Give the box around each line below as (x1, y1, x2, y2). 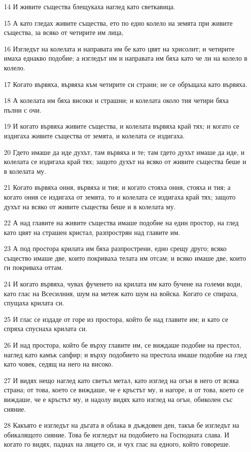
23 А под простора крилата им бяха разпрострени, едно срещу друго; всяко (4, 243, 227, 253)
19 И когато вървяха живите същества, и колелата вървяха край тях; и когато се (4, 121, 239, 131)
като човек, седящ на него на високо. (4, 359, 113, 369)
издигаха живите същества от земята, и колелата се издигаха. (4, 130, 185, 140)
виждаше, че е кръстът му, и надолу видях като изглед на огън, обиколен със (4, 394, 233, 404)
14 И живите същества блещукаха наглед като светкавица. (4, 1, 175, 11)
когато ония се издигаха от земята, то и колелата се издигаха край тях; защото (4, 191, 235, 201)
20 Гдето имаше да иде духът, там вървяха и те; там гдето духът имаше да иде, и (4, 147, 245, 157)
